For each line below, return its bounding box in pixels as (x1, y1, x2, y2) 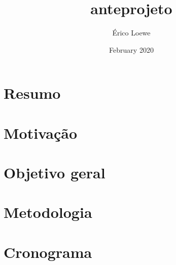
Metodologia (4, 202, 92, 222)
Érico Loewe (112, 27, 151, 38)
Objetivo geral (4, 162, 105, 183)
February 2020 (109, 44, 154, 55)
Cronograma (4, 241, 92, 262)
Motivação (4, 122, 78, 143)
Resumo (4, 83, 61, 103)
